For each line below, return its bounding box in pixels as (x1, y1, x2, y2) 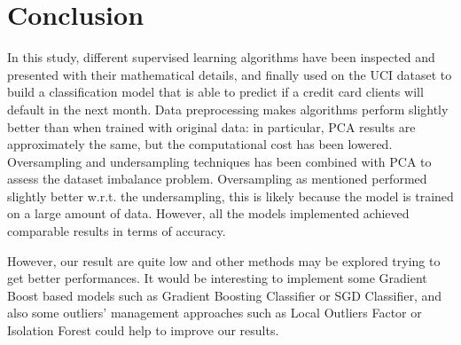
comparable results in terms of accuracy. (7, 222, 226, 240)
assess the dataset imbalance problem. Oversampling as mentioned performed (7, 169, 427, 188)
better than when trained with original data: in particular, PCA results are (7, 117, 416, 136)
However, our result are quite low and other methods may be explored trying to (7, 251, 441, 270)
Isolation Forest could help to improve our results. (7, 321, 279, 340)
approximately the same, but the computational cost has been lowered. (7, 135, 393, 153)
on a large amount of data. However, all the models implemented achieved (7, 204, 410, 223)
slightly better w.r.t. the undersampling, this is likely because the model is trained (7, 186, 454, 205)
